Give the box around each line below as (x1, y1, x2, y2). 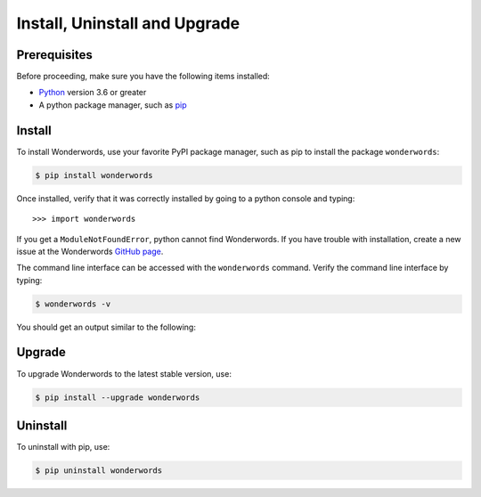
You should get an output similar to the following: (16, 322, 196, 332)
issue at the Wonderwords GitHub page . (16, 246, 164, 257)
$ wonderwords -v (35, 298, 111, 309)
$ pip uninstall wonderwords (35, 466, 163, 476)
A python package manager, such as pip (38, 99, 187, 110)
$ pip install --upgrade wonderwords (35, 392, 200, 403)
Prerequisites (16, 47, 93, 62)
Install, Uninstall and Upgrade (16, 13, 240, 33)
